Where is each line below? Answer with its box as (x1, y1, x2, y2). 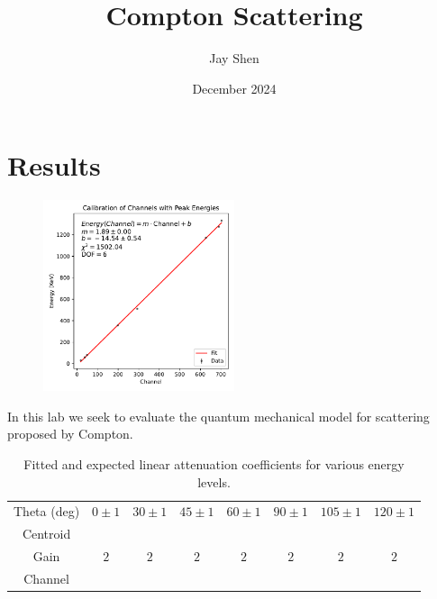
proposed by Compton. (7, 424, 133, 443)
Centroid (22, 524, 71, 543)
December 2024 (192, 78, 277, 97)
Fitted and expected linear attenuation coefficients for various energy (23, 455, 405, 474)
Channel (23, 569, 69, 587)
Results (7, 147, 101, 184)
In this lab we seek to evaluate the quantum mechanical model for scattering (7, 406, 430, 425)
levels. (197, 472, 231, 491)
